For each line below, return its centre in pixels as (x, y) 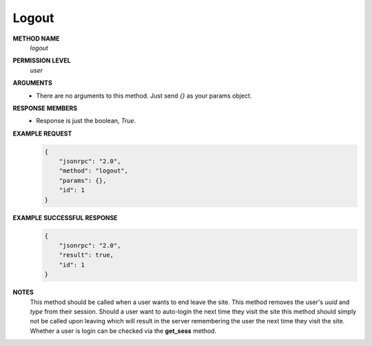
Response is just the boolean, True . (86, 121)
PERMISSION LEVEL (42, 61)
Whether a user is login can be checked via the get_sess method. (123, 331)
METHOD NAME (36, 39)
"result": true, (86, 255)
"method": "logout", (94, 171)
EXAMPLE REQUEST (42, 133)
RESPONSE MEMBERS (45, 108)
